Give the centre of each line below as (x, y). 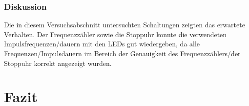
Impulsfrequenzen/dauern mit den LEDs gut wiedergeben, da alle (102, 44)
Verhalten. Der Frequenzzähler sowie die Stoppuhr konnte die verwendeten (115, 34)
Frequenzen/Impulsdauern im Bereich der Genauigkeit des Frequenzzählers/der (122, 53)
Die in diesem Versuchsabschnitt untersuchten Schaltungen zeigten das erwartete (124, 25)
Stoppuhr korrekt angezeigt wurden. (58, 63)
